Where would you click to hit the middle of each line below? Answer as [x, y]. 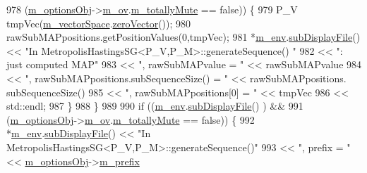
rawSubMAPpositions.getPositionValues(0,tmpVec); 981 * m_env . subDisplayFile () [183, 37]
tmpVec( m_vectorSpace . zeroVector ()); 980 [99, 23]
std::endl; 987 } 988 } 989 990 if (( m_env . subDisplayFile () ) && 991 [155, 106]
